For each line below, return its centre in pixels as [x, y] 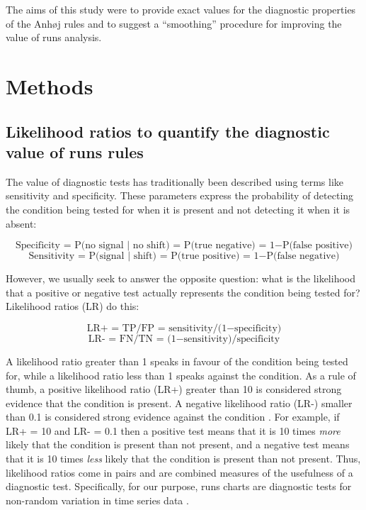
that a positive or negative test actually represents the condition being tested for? [183, 292]
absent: [21, 223]
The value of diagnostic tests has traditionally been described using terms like [175, 181]
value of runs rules [75, 151]
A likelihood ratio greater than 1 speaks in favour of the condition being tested [177, 361]
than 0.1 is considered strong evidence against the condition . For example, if [173, 417]
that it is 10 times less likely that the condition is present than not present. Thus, [183, 459]
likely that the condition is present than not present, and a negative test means [178, 444]
